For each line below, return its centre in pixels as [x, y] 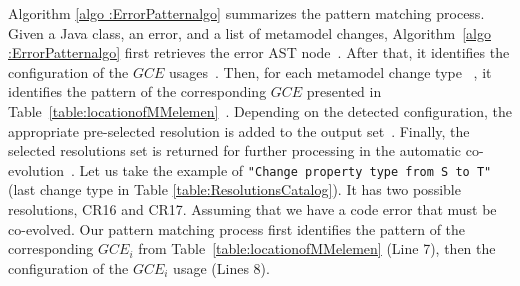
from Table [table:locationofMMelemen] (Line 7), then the [317, 248]
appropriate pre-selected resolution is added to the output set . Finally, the [239, 130]
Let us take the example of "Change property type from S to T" [285, 169]
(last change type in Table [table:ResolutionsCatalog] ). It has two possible [234, 189]
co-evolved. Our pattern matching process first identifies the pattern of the [237, 228]
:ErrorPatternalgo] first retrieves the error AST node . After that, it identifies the [259, 52]
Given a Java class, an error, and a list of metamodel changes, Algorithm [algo [249, 32]
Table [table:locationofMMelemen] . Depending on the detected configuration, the [260, 110]
